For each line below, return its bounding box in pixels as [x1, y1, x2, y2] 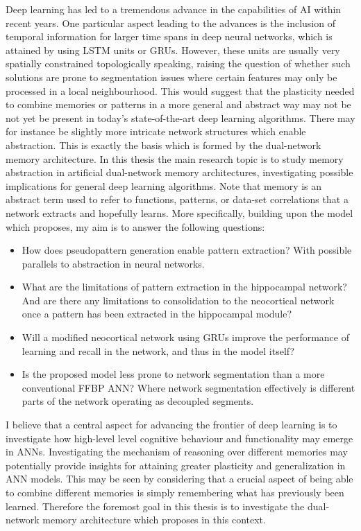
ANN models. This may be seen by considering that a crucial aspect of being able [6, 471, 353, 486]
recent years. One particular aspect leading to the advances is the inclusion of [6, 15, 335, 30]
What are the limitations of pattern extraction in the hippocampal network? [22, 279, 347, 294]
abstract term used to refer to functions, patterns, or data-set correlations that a [6, 192, 349, 207]
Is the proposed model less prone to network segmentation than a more [22, 367, 325, 381]
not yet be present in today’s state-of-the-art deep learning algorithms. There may [6, 110, 355, 125]
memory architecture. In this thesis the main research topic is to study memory [6, 151, 344, 166]
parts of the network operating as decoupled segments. [22, 394, 254, 408]
